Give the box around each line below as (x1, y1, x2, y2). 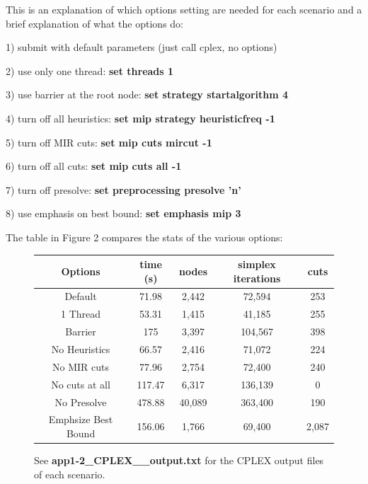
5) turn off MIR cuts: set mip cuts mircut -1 (6, 134, 212, 149)
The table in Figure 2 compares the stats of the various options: (6, 229, 283, 244)
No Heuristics (51, 342, 110, 356)
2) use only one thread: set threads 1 (6, 63, 174, 78)
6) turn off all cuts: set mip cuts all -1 (6, 159, 182, 173)
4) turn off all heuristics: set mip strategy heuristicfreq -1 (6, 110, 275, 125)
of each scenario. (34, 466, 105, 481)
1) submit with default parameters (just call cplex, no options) (6, 40, 277, 54)
